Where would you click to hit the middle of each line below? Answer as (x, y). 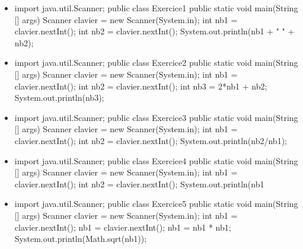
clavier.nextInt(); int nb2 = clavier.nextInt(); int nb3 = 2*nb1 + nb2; (141, 86)
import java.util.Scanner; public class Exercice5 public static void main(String (156, 204)
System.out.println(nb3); (59, 98)
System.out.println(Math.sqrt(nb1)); (81, 239)
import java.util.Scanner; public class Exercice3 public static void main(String (156, 117)
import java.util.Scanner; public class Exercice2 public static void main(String (156, 63)
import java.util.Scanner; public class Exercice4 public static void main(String (156, 160)
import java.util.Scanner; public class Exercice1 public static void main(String (156, 8)
